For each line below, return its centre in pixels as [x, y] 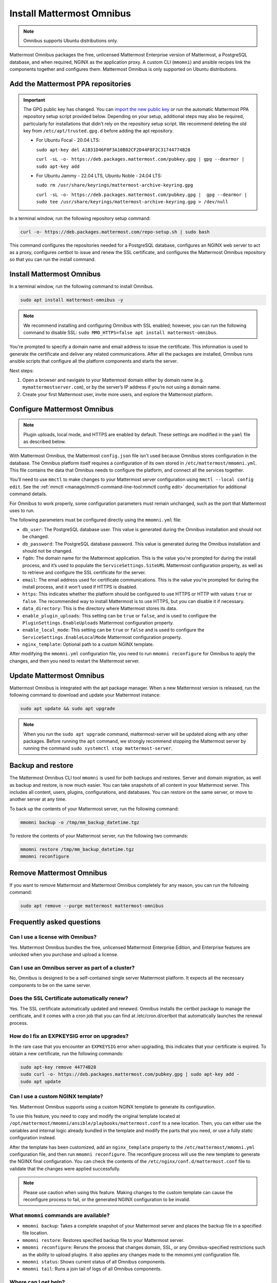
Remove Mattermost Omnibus [58, 873]
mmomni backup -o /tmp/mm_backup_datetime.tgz [80, 822]
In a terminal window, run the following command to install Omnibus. [82, 286]
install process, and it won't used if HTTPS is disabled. [80, 587]
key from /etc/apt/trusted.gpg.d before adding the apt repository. [98, 131]
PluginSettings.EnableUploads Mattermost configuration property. [98, 623]
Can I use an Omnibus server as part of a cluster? [72, 967]
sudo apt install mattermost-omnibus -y [72, 300]
